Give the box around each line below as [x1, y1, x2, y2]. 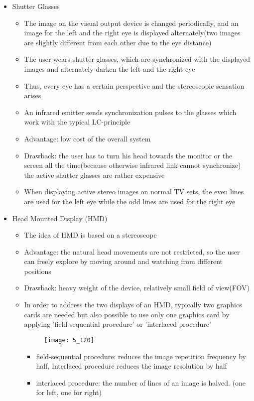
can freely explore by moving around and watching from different [24, 256, 223, 267]
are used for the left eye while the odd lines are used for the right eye [24, 196, 236, 206]
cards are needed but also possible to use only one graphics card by [24, 309, 230, 319]
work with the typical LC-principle [24, 117, 130, 127]
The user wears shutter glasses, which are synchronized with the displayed [24, 54, 251, 64]
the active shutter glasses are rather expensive [24, 169, 165, 180]
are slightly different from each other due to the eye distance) [24, 37, 212, 47]
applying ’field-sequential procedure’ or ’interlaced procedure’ [24, 319, 211, 329]
